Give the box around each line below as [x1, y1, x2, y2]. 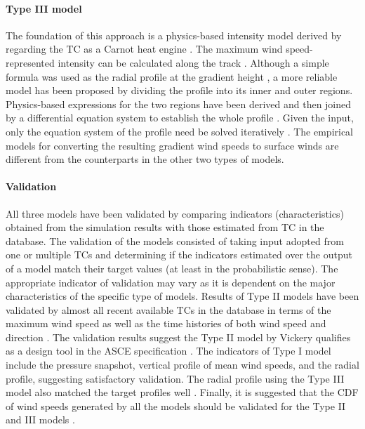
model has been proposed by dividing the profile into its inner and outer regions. [6, 83, 353, 98]
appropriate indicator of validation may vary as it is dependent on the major [6, 275, 336, 289]
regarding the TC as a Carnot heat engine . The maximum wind [6, 41, 283, 56]
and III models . [6, 412, 75, 427]
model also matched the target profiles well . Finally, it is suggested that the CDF [6, 385, 359, 400]
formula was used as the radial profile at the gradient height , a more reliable [6, 69, 338, 84]
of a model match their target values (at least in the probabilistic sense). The [6, 260, 338, 275]
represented [6, 55, 55, 70]
